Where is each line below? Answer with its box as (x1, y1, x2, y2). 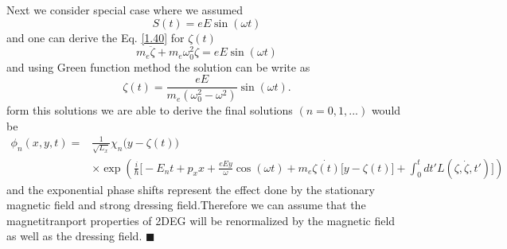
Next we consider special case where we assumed (6, 2, 244, 18)
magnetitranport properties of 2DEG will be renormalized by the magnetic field (6, 212, 396, 228)
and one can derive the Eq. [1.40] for (6, 29, 185, 45)
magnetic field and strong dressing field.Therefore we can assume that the (6, 196, 366, 213)
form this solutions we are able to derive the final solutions (6, 102, 293, 119)
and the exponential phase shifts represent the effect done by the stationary (6, 181, 375, 197)
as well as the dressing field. (6, 228, 142, 244)
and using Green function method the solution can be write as (6, 58, 310, 75)
